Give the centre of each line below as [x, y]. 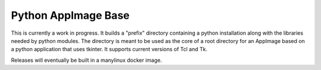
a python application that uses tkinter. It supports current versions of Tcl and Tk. [109, 49]
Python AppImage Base [70, 15]
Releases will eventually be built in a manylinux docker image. [86, 60]
